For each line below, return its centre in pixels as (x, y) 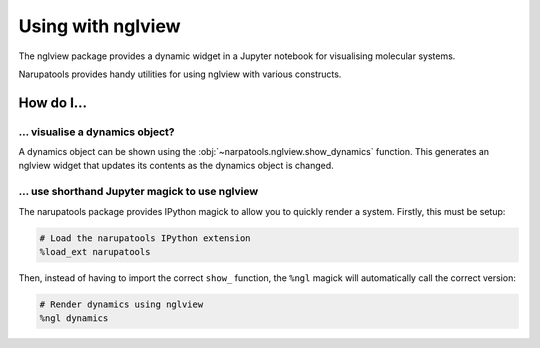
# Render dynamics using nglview (121, 304)
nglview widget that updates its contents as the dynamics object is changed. (176, 166)
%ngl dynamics (74, 318)
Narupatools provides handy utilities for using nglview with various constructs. (180, 74)
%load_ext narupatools (95, 251)
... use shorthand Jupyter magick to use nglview (138, 192)
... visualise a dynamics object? (96, 132)
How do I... (53, 102)
